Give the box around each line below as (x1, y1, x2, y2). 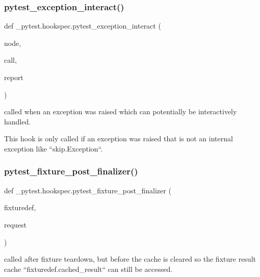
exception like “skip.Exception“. (4, 143, 103, 154)
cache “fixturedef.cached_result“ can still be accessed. (4, 263, 173, 274)
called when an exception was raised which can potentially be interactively (4, 106, 237, 117)
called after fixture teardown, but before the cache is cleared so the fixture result (4, 254, 256, 264)
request (4, 219, 27, 230)
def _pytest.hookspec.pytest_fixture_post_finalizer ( (4, 185, 171, 195)
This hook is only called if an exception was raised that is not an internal (4, 133, 233, 144)
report (4, 72, 23, 82)
